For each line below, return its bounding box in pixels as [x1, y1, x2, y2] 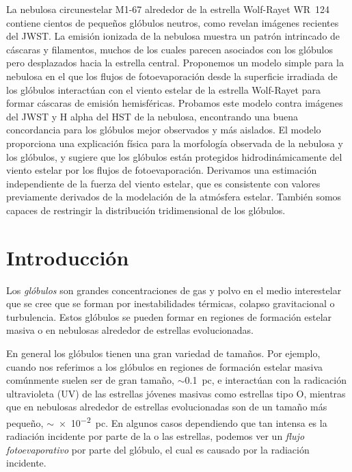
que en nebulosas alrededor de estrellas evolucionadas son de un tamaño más [6, 399, 327, 414]
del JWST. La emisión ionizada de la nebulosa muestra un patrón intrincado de [6, 29, 340, 43]
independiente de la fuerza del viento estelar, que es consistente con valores [6, 176, 321, 190]
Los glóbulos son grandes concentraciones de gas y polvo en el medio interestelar [6, 283, 342, 297]
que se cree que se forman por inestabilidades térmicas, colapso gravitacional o [6, 296, 335, 311]
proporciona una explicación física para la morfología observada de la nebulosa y [6, 135, 343, 150]
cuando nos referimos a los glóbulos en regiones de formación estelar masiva [6, 359, 323, 373]
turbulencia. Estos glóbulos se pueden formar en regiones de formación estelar [6, 309, 332, 324]
